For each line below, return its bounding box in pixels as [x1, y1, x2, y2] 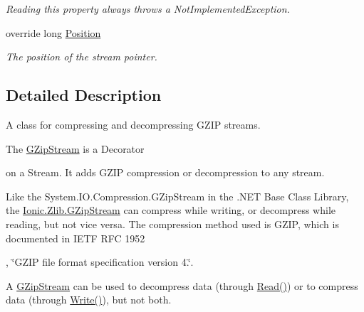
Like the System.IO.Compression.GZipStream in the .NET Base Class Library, [6, 188, 349, 203]
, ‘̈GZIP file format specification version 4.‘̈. [6, 254, 194, 269]
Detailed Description [6, 84, 162, 106]
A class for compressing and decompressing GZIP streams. [6, 117, 261, 131]
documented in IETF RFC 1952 [6, 230, 145, 245]
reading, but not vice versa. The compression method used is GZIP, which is [6, 216, 339, 231]
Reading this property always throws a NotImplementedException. [6, 1, 290, 16]
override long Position [6, 25, 101, 40]
